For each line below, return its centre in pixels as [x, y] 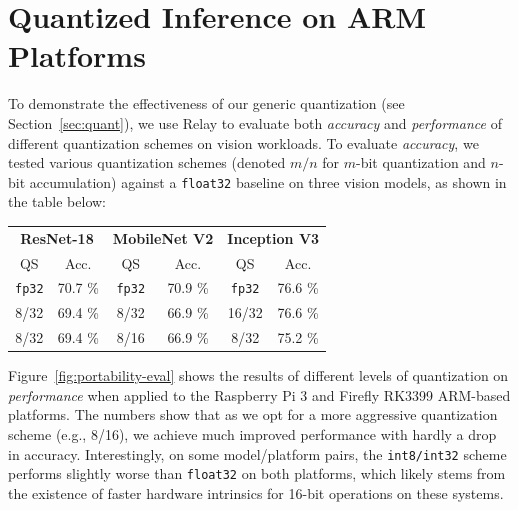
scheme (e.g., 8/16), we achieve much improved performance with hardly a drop [252, 434]
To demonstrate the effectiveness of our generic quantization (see [206, 103]
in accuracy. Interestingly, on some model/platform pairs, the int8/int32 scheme [257, 453]
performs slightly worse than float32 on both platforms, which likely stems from [257, 473]
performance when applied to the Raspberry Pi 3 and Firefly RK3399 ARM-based [259, 394]
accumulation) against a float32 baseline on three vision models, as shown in [268, 181]
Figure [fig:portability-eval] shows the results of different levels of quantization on [258, 375]
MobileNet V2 [163, 237]
